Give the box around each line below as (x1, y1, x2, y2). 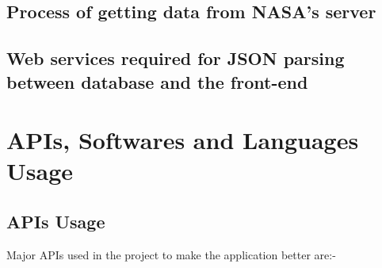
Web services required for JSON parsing (6, 46, 345, 71)
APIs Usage (6, 209, 105, 233)
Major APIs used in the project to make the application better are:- (6, 246, 336, 262)
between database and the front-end (6, 69, 308, 94)
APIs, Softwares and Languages (6, 124, 359, 156)
